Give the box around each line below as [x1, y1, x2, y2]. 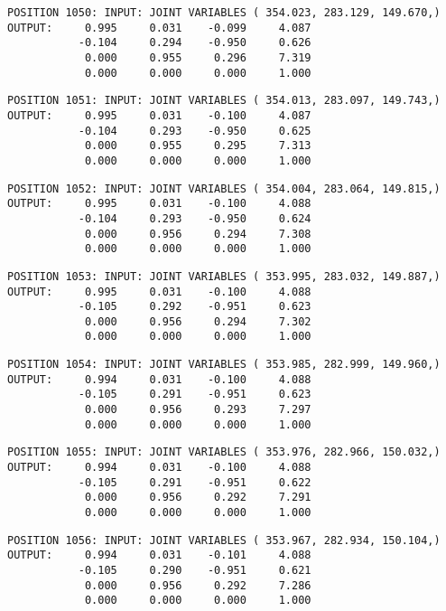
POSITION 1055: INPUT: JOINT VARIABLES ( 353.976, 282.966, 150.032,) [7, 446, 441, 459]
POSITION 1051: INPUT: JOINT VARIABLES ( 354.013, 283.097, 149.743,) [7, 94, 441, 108]
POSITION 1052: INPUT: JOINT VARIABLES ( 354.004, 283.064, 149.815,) [7, 182, 441, 195]
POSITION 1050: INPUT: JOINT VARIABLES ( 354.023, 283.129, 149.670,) [7, 6, 441, 19]
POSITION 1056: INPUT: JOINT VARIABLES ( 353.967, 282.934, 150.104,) [7, 533, 441, 547]
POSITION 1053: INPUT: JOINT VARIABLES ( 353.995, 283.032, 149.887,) [7, 269, 441, 283]
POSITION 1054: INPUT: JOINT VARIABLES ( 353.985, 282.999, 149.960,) [7, 358, 441, 371]
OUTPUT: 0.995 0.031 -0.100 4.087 [7, 108, 311, 122]
